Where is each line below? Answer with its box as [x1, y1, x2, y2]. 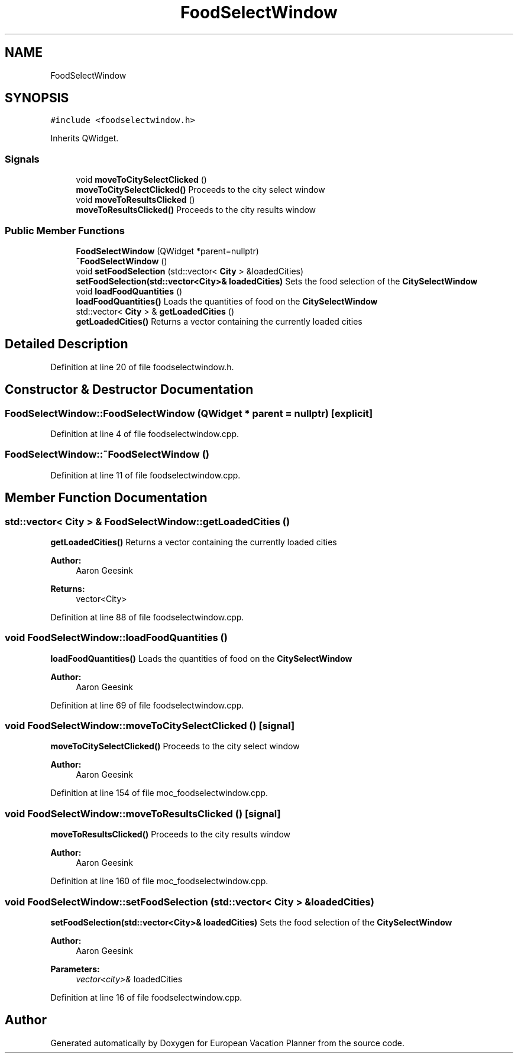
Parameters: [50, 963, 100, 974]
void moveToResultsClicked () [76, 195, 195, 205]
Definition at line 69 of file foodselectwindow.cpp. [50, 700, 244, 710]
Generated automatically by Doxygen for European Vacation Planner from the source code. [50, 1037, 404, 1048]
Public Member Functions [5, 224, 125, 237]
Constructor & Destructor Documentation [5, 382, 254, 397]
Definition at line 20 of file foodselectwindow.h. [50, 361, 234, 372]
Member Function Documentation [5, 490, 208, 506]
